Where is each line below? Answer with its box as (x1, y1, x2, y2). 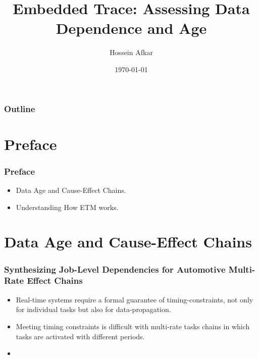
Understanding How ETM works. (16, 201, 119, 212)
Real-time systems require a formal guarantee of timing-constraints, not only (16, 294, 253, 304)
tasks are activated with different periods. (16, 331, 145, 341)
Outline (4, 102, 35, 115)
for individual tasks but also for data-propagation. (16, 304, 171, 315)
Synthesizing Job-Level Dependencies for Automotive (4, 263, 226, 275)
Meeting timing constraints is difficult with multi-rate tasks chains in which (16, 321, 250, 331)
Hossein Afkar (110, 47, 153, 58)
